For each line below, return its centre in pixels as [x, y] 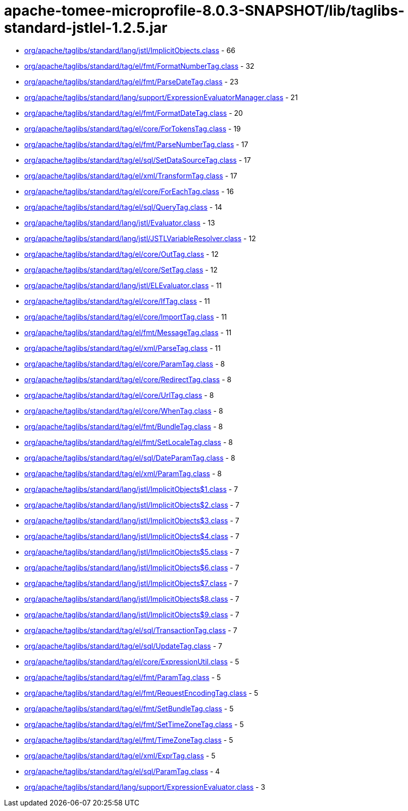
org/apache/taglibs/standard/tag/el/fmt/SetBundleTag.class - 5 [129, 708]
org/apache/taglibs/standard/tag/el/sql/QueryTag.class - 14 [123, 207]
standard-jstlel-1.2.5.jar [86, 28]
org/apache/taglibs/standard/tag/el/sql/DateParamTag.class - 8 [130, 458]
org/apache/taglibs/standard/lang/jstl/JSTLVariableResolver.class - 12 [140, 238]
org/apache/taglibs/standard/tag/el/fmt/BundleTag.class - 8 [124, 426]
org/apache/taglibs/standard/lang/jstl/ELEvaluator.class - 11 [123, 285]
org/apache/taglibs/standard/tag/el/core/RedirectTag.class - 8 [128, 379]
